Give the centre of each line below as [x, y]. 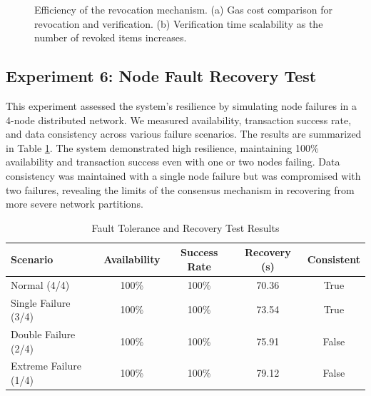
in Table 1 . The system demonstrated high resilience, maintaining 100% [162, 147]
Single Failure [41, 302]
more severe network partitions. [75, 204]
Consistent [334, 259]
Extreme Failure [46, 366]
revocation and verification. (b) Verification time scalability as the [179, 23]
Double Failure [43, 334]
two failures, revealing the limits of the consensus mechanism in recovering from [180, 189]
